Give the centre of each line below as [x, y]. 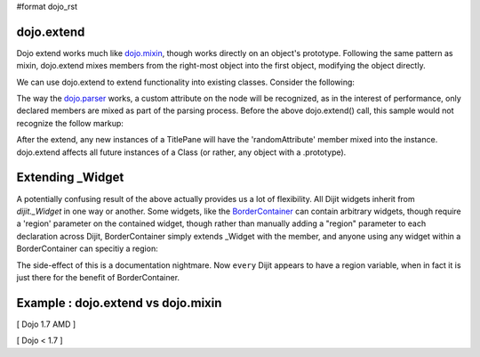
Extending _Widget [70, 178]
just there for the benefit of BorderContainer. [98, 277]
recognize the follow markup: [70, 123]
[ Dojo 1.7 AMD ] [46, 324]
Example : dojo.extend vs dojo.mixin [119, 303]
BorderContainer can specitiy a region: [88, 248]
